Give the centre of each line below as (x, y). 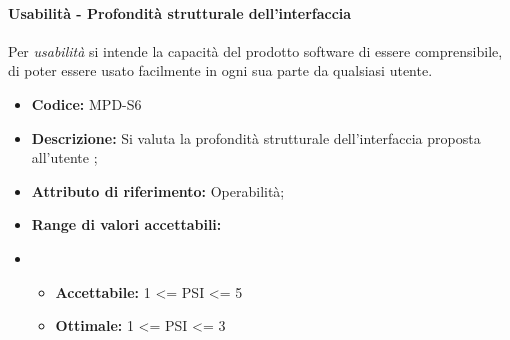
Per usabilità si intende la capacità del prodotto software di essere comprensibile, (255, 50)
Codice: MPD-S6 (86, 103)
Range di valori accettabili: (126, 224)
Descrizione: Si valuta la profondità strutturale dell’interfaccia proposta (256, 137)
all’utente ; (64, 157)
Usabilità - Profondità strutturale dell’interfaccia (180, 12)
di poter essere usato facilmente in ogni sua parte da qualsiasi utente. (220, 70)
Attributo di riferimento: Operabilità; (158, 190)
